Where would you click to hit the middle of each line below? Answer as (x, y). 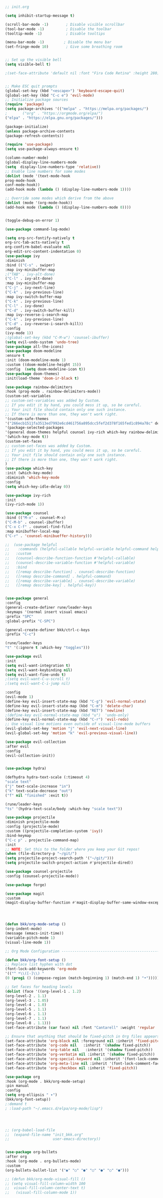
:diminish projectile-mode (32, 822)
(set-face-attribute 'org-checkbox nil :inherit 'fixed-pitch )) (71, 1068)
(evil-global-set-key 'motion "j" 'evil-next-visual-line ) (66, 729)
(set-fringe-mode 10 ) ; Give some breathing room (64, 47)
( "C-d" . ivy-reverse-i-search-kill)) (44, 324)
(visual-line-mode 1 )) (28, 942)
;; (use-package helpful (31, 545)
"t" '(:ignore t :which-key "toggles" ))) (48, 648)
